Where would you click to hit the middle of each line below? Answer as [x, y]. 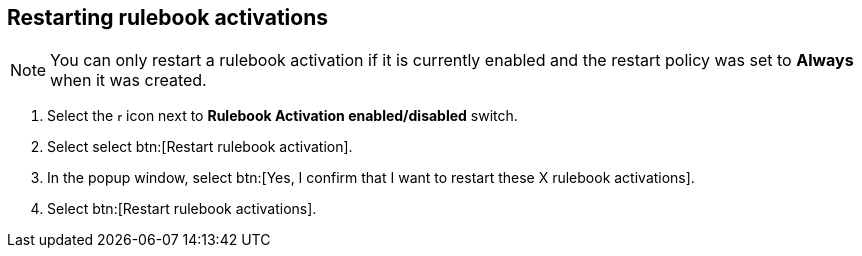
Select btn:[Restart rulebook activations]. [182, 209]
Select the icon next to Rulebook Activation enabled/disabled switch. [282, 116]
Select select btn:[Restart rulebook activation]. [200, 147]
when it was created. [128, 80]
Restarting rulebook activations [168, 17]
